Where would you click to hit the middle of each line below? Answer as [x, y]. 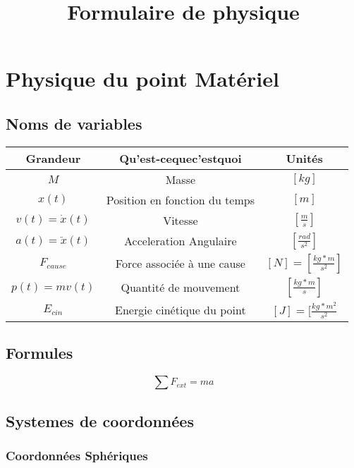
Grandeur [53, 158]
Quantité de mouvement [181, 288]
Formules [39, 353]
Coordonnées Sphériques [77, 455]
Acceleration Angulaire [181, 241]
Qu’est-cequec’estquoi [181, 158]
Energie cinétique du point [181, 310]
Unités [304, 158]
